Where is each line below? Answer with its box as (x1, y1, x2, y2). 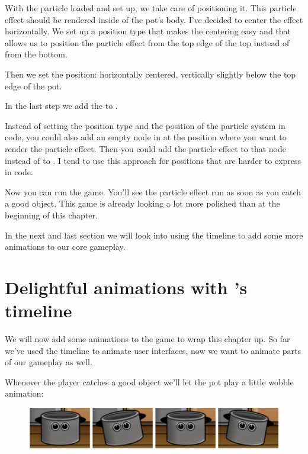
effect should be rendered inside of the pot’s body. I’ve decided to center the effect (5, 13, 303, 25)
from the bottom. (5, 48, 68, 60)
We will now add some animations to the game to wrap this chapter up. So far (5, 333, 290, 344)
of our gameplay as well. (5, 356, 92, 368)
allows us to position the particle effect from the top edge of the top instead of (5, 36, 290, 49)
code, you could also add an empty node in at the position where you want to (5, 131, 287, 143)
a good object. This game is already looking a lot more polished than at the (5, 197, 280, 210)
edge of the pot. (5, 79, 62, 92)
